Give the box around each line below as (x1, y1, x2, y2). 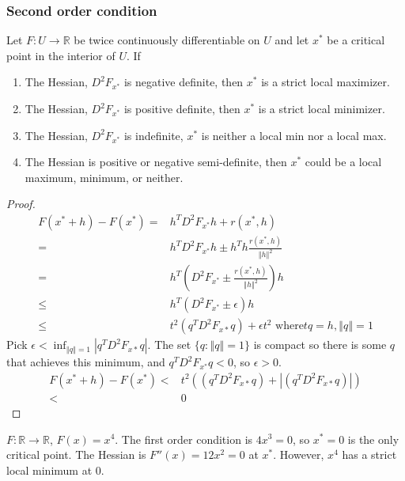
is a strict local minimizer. (258, 100, 385, 116)
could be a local (305, 153, 382, 170)
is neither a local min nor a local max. (201, 127, 387, 143)
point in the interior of (6, 47, 115, 63)
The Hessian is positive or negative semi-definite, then (25, 153, 287, 170)
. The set (147, 336, 191, 353)
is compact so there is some (253, 336, 387, 353)
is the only (347, 430, 399, 447)
